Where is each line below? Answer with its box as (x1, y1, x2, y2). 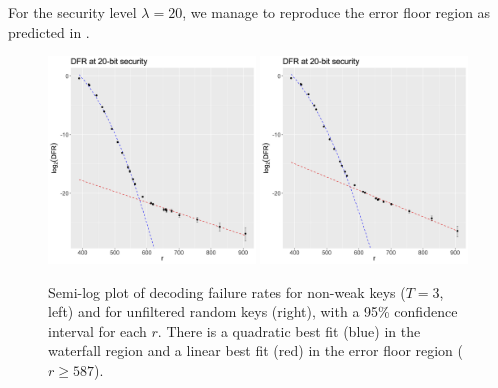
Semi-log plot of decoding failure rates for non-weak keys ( (48, 281, 406, 302)
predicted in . (8, 21, 90, 42)
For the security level (8, 2, 137, 22)
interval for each (48, 320, 147, 341)
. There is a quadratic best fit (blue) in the (157, 320, 421, 341)
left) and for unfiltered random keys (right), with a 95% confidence (48, 301, 458, 322)
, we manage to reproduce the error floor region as (182, 2, 491, 22)
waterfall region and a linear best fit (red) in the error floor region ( (48, 340, 464, 361)
